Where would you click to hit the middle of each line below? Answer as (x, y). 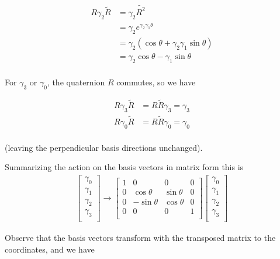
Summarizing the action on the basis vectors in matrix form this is (124, 167)
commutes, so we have (156, 82)
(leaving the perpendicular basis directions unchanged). (104, 147)
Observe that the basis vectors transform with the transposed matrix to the (140, 238)
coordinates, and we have (50, 249)
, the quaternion (76, 82)
